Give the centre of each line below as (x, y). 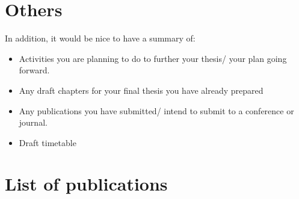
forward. (34, 70)
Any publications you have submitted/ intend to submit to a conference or (156, 110)
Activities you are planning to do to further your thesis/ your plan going (153, 58)
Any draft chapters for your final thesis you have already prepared (141, 90)
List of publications (86, 184)
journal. (33, 122)
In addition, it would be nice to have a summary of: (100, 38)
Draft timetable (48, 142)
